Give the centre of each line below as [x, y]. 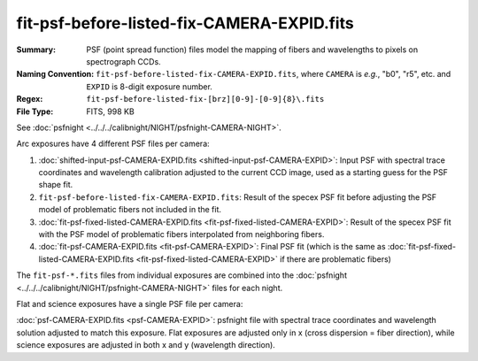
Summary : [36, 50]
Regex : [30, 99]
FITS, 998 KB [110, 111]
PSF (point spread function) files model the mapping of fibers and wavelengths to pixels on [252, 50]
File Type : [35, 111]
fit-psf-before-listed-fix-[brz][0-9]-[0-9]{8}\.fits [205, 99]
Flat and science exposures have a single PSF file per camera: [130, 303]
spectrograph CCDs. [123, 61]
